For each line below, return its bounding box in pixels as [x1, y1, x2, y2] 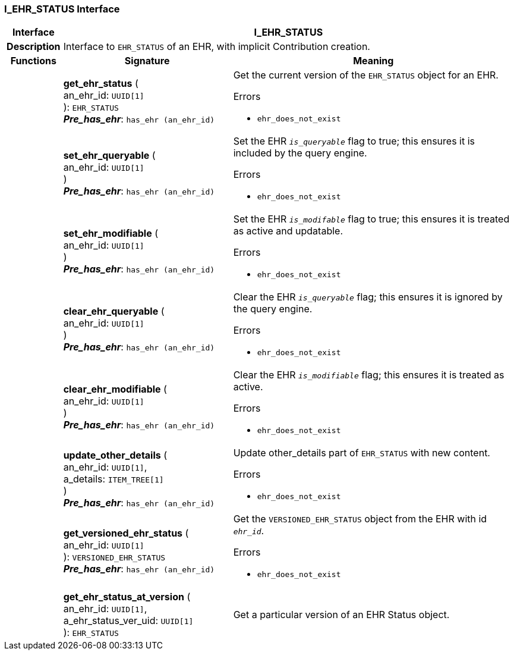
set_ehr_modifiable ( [63, 227, 159, 239]
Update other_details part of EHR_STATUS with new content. [233, 447, 490, 459]
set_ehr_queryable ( [63, 149, 156, 161]
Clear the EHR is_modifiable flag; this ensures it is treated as [233, 369, 504, 381]
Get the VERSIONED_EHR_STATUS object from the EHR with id [233, 513, 487, 525]
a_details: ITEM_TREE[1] [63, 472, 164, 485]
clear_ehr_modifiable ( [63, 383, 167, 395]
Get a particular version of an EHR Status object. [233, 609, 450, 621]
